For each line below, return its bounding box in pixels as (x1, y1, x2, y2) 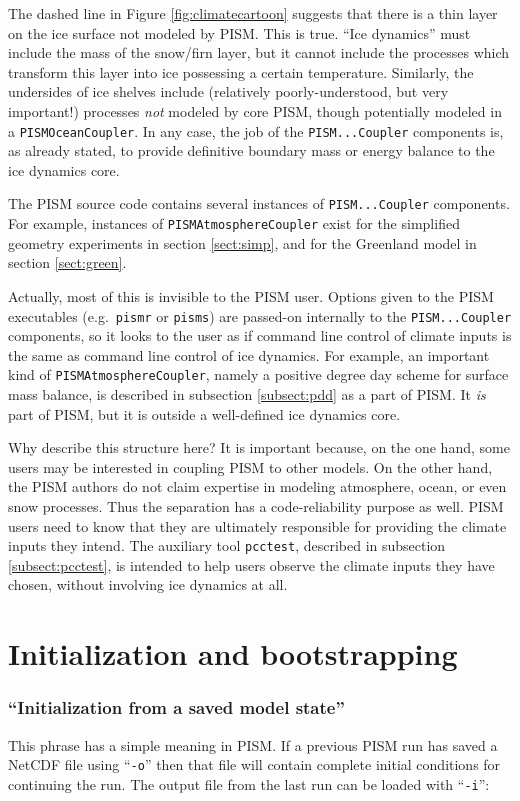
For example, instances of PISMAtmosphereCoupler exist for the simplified (8, 213, 460, 234)
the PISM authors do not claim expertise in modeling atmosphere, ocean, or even (8, 476, 507, 497)
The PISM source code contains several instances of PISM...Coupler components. (8, 193, 510, 214)
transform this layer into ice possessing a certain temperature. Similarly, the (8, 61, 474, 82)
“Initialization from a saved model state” (8, 695, 345, 720)
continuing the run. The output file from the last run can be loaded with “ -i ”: (8, 773, 490, 794)
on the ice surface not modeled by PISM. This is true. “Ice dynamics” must (8, 22, 471, 43)
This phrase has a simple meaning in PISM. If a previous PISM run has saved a (8, 734, 498, 755)
